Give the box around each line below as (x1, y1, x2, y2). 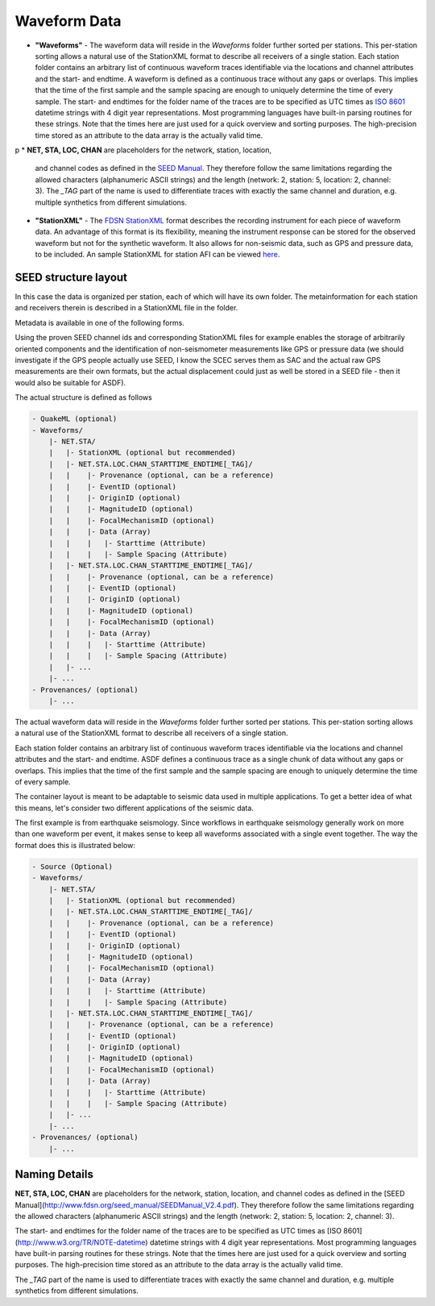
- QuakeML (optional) (31, 414, 118, 423)
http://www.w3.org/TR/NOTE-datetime (17, 1237, 146, 1247)
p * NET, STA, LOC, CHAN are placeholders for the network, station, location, (14, 145, 271, 155)
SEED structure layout (14, 271, 128, 284)
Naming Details (14, 1167, 94, 1181)
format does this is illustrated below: (14, 840, 136, 850)
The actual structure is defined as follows (14, 393, 152, 402)
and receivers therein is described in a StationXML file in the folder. (14, 303, 238, 313)
